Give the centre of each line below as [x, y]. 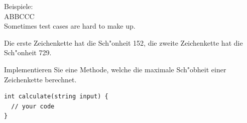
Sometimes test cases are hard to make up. [70, 26]
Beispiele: [19, 6]
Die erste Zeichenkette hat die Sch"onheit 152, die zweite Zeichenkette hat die [124, 42]
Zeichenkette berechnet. [40, 79]
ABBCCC [19, 16]
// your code [33, 106]
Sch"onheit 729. [28, 52]
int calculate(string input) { [56, 97]
